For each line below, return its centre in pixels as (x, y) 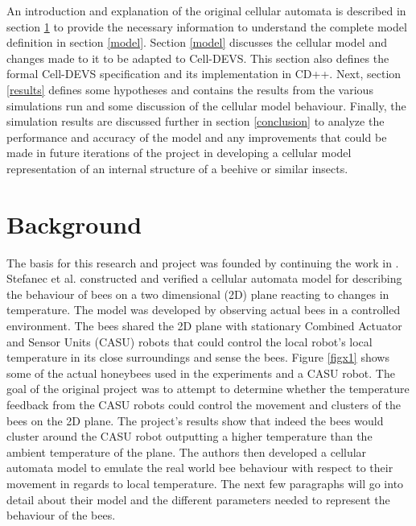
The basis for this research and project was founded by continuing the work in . (203, 262)
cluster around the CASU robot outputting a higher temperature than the (189, 436)
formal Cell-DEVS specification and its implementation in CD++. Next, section (204, 74)
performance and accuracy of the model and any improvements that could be (197, 137)
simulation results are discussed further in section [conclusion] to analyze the (196, 121)
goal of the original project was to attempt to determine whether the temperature (208, 389)
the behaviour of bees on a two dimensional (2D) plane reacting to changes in (198, 294)
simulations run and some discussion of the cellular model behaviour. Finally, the (206, 105)
